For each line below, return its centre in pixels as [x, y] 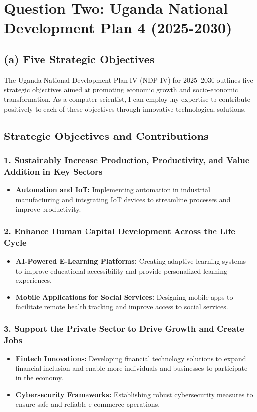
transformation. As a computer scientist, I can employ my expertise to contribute [127, 99]
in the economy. [39, 378]
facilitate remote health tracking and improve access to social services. [122, 306]
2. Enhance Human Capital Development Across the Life [120, 231]
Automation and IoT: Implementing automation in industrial [113, 190]
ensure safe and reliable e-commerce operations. [88, 404]
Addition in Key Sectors [53, 171]
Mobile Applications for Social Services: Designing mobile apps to [124, 297]
